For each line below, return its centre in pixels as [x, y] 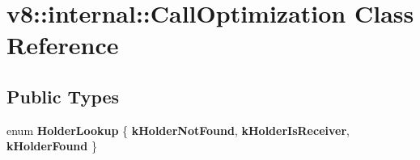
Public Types [63, 96]
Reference [63, 45]
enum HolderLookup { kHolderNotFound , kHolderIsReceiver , [178, 130]
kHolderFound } [52, 146]
